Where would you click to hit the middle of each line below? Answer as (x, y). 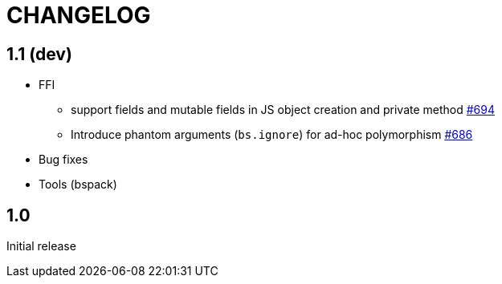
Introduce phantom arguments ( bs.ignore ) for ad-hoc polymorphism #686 (272, 135)
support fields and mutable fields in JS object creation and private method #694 (283, 110)
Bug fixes (63, 160)
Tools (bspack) (78, 185)
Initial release (41, 246)
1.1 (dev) (39, 54)
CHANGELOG (79, 15)
